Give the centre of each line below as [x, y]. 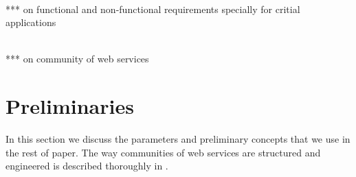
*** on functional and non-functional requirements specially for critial [153, 9]
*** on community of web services [77, 59]
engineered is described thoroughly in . [87, 166]
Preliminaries [70, 106]
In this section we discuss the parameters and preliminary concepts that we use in [178, 139]
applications [31, 22]
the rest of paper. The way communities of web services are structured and [163, 152]
